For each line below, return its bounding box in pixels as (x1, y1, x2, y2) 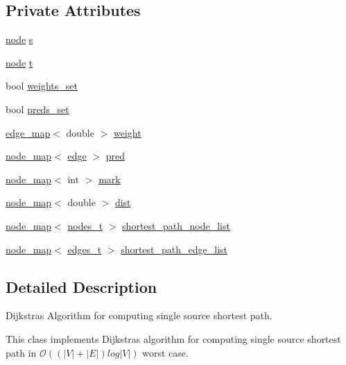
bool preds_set (6, 101, 69, 116)
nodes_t (67, 218, 103, 232)
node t (6, 55, 33, 69)
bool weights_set (6, 78, 78, 93)
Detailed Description (6, 275, 157, 297)
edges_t (67, 241, 102, 256)
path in (6, 345, 37, 359)
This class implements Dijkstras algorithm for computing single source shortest (6, 331, 341, 346)
